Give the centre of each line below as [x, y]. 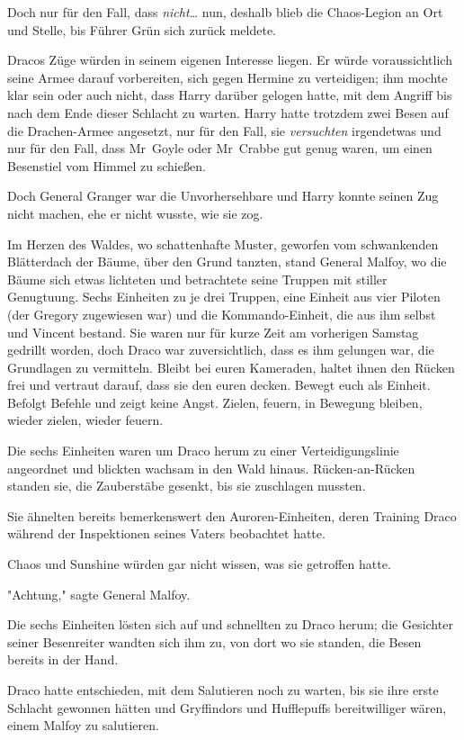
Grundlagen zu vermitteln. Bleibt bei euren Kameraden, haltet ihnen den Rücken [231, 367]
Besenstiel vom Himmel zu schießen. [107, 165]
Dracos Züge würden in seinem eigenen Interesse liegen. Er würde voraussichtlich [230, 60]
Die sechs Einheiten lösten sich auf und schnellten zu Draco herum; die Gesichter [230, 624]
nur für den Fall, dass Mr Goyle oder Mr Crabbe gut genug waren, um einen [220, 148]
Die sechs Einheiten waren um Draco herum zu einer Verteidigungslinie [203, 451]
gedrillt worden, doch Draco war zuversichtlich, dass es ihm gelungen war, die [221, 350]
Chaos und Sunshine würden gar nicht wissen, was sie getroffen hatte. [199, 564]
